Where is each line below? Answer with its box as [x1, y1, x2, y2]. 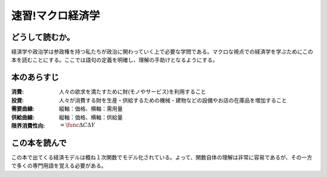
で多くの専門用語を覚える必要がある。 [11, 162, 107, 169]
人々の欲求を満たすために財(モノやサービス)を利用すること [59, 88, 206, 95]
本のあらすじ [11, 72, 59, 83]
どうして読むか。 [11, 32, 75, 42]
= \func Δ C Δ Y [59, 121, 95, 128]
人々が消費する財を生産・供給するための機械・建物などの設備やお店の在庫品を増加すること [59, 97, 287, 104]
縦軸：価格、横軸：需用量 [59, 105, 123, 112]
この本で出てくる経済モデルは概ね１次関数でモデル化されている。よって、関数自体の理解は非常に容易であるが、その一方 [11, 153, 312, 161]
